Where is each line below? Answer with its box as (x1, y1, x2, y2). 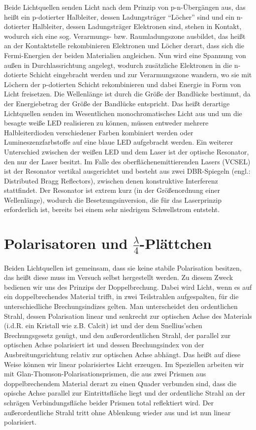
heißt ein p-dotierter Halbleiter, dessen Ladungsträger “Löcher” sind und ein (4, 11, 235, 22)
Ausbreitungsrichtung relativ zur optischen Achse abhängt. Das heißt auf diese (4, 349, 241, 359)
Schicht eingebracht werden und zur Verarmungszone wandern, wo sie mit (30, 69, 252, 80)
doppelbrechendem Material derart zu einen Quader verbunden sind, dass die (4, 378, 237, 388)
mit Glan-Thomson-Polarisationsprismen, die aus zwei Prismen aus (4, 369, 206, 379)
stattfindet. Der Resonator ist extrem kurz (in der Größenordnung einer (4, 185, 220, 195)
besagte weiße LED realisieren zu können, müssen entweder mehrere (4, 118, 209, 128)
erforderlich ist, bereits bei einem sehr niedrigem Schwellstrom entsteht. (4, 204, 220, 215)
